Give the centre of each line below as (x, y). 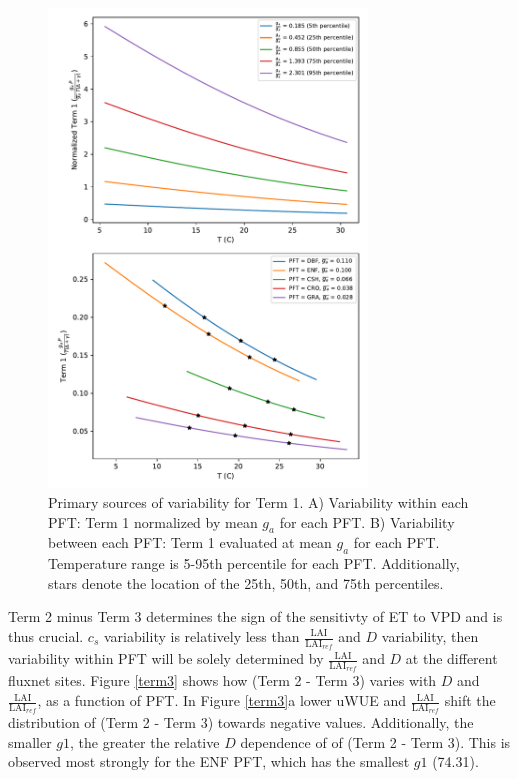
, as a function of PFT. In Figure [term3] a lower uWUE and (221, 700)
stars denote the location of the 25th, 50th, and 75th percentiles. (246, 582)
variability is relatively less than (201, 636)
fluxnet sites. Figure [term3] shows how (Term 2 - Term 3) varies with (222, 680)
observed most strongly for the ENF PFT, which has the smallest (209, 761)
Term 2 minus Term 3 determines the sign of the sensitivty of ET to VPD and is (255, 616)
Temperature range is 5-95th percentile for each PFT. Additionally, (254, 563)
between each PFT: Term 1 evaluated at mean (190, 542)
